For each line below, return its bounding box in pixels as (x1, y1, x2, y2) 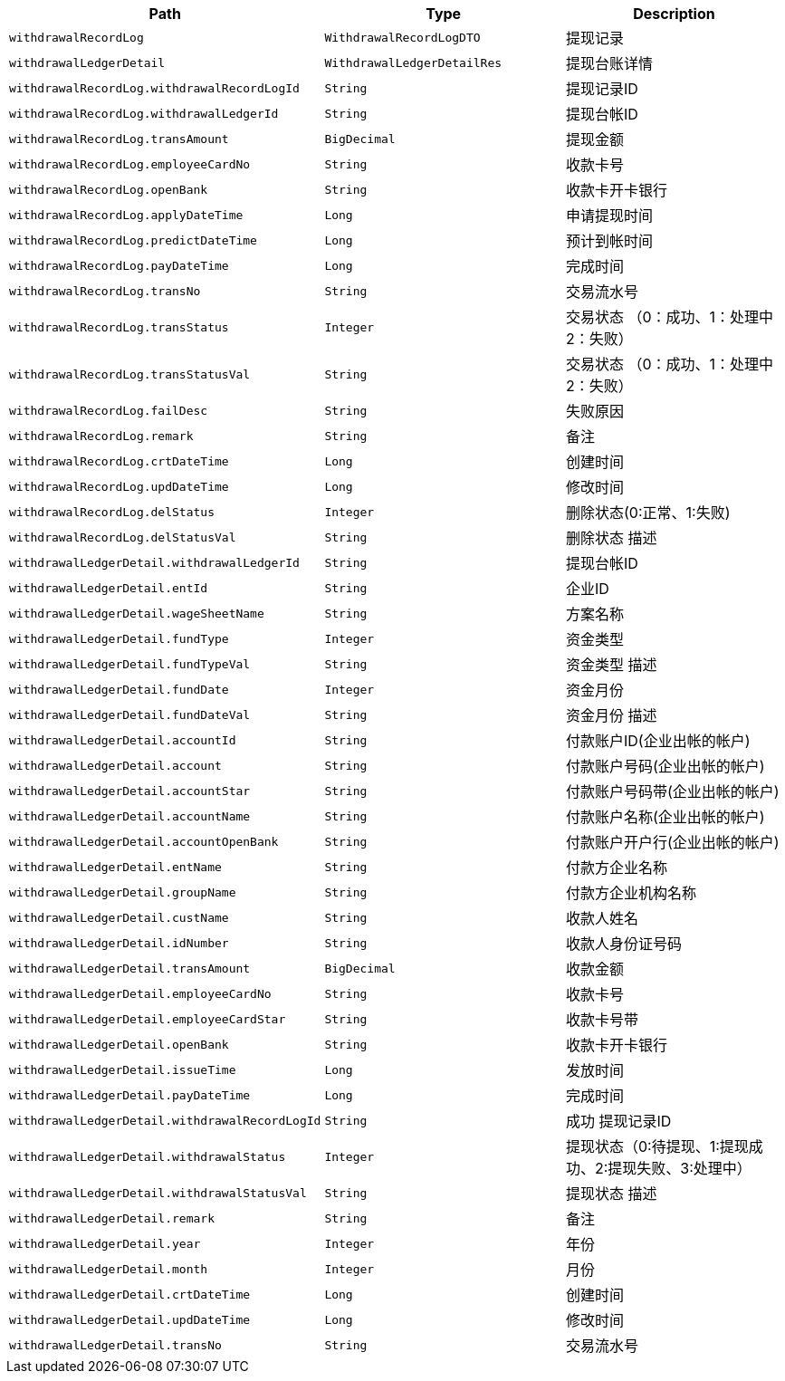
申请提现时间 (565, 206, 653, 225)
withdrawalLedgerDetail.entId (9, 580, 208, 595)
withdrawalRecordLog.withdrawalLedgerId (9, 106, 279, 120)
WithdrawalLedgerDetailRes (324, 55, 503, 70)
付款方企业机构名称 (565, 884, 696, 902)
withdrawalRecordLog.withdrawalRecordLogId (9, 81, 300, 95)
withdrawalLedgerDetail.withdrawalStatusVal (9, 1185, 307, 1200)
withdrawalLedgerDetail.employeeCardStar (9, 1012, 286, 1026)
